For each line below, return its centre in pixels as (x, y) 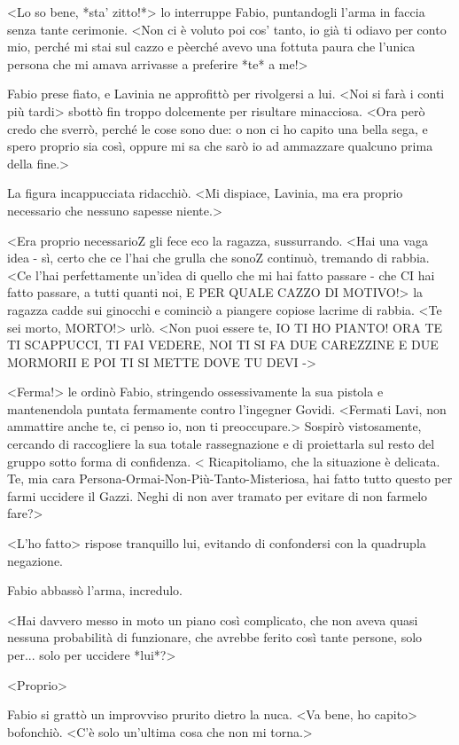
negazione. (35, 560)
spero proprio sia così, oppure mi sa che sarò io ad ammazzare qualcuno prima (220, 146)
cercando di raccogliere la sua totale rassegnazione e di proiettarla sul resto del (221, 444)
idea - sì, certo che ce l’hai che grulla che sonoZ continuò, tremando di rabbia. (218, 258)
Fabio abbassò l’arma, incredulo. (95, 590)
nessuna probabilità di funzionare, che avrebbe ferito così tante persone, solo (215, 637)
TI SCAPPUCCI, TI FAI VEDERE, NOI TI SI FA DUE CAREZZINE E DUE (223, 345)
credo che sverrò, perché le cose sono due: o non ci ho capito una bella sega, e (218, 128)
